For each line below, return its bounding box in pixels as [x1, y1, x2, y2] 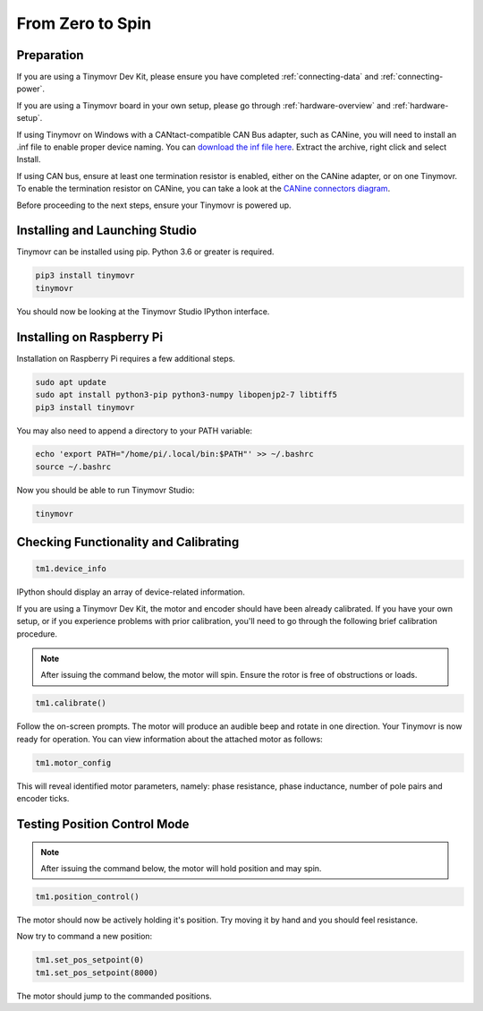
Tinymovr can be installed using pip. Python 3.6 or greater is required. [16, 246, 275, 257]
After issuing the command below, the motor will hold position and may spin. [40, 862, 322, 873]
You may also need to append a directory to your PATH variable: [16, 425, 253, 436]
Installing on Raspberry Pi [16, 330, 164, 345]
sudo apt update [35, 377, 107, 387]
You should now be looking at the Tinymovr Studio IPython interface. [16, 305, 270, 317]
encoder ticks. [16, 793, 70, 804]
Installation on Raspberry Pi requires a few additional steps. [16, 353, 236, 364]
